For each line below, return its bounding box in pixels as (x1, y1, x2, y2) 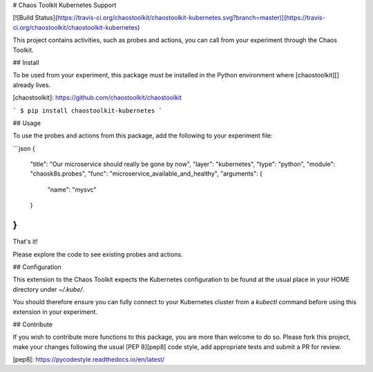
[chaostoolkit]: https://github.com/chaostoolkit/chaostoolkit (12, 93, 182, 102)
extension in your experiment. (12, 308, 98, 316)
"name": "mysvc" (47, 185, 97, 194)
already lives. (12, 80, 51, 89)
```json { (12, 144, 35, 152)
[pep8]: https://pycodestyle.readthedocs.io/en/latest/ (12, 355, 165, 364)
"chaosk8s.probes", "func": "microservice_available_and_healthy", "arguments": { (30, 169, 262, 178)
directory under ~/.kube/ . (12, 285, 85, 293)
